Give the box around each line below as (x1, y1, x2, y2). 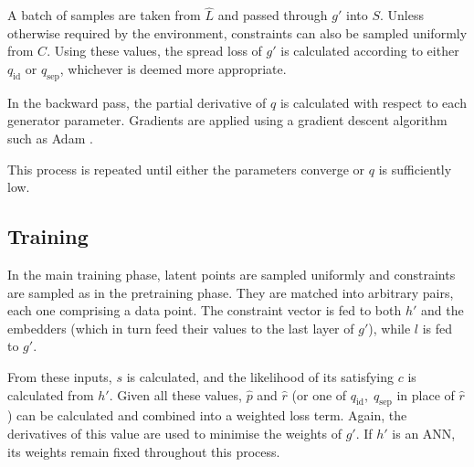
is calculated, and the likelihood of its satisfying (126, 366, 395, 386)
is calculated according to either (280, 41, 459, 60)
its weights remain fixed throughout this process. (7, 441, 280, 461)
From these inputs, (7, 366, 112, 386)
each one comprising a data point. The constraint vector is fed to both (7, 301, 402, 320)
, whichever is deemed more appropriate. (59, 59, 287, 78)
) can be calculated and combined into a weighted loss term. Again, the (7, 406, 407, 425)
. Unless (380, 5, 424, 25)
